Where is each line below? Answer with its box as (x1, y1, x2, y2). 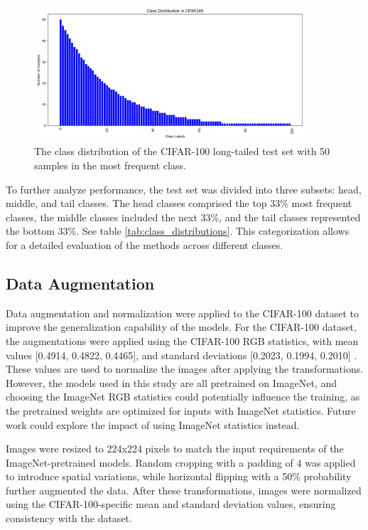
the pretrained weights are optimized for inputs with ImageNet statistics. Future (6, 403, 356, 418)
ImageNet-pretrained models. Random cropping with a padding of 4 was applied (6, 455, 356, 470)
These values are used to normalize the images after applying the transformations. (6, 361, 364, 376)
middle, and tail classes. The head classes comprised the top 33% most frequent (6, 196, 352, 211)
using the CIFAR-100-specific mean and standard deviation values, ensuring (6, 497, 336, 512)
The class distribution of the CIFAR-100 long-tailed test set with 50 (34, 144, 330, 159)
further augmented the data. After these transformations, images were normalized (6, 482, 362, 497)
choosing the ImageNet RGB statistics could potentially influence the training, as (6, 389, 360, 404)
